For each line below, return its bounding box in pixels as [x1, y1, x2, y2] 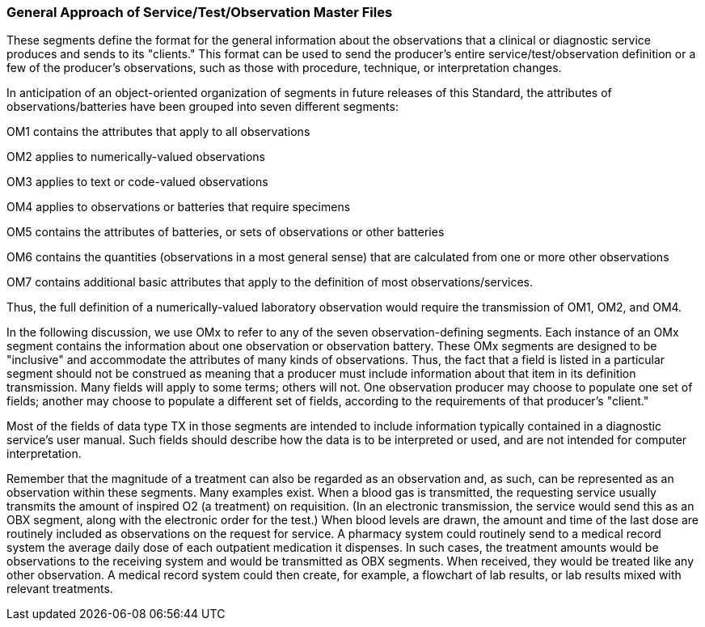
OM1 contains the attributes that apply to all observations [6, 125, 310, 139]
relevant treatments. [6, 582, 113, 596]
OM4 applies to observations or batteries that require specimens [6, 200, 351, 214]
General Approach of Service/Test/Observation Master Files [6, 4, 393, 20]
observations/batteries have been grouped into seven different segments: [6, 100, 399, 114]
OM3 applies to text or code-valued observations [6, 175, 268, 189]
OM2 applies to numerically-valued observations [6, 150, 265, 164]
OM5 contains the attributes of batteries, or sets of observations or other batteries [6, 225, 445, 239]
